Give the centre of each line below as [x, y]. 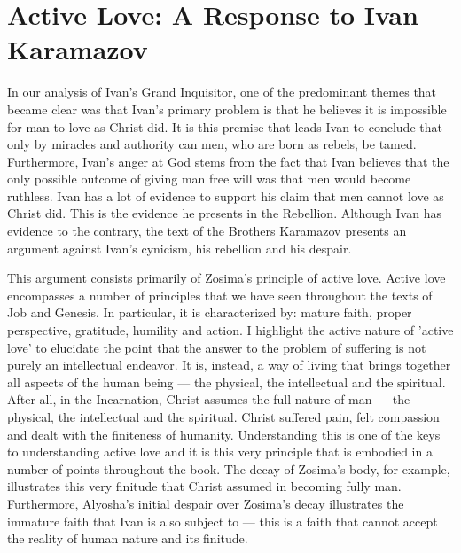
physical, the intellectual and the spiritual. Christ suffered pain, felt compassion [223, 417]
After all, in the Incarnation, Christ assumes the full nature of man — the [209, 399]
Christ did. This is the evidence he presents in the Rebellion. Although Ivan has [224, 213]
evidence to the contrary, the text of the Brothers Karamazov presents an [207, 231]
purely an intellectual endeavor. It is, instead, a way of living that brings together [229, 365]
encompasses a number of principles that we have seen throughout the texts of [220, 295]
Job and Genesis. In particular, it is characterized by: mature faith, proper [210, 312]
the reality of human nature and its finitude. [128, 538]
